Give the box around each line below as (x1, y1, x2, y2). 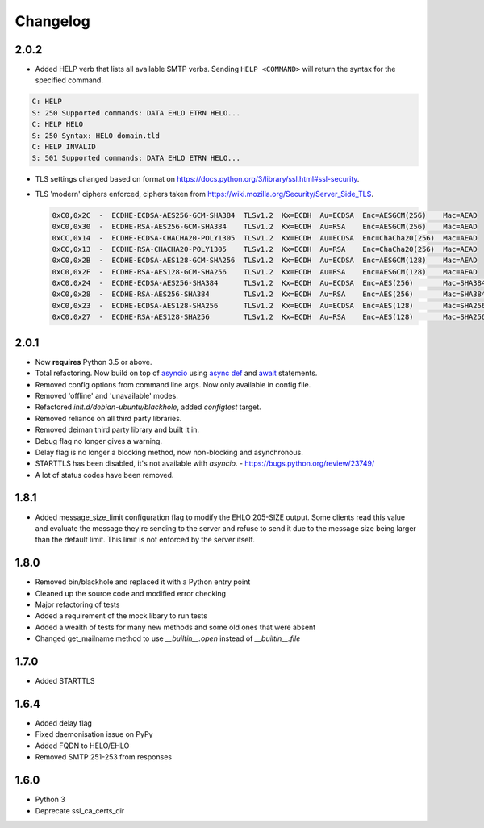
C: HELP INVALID (31, 142, 97, 151)
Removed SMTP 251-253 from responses (35, 752, 173, 762)
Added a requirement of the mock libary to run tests (35, 611, 207, 621)
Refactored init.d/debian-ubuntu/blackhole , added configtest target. (35, 402, 261, 412)
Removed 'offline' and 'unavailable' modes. (35, 391, 179, 400)
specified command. (35, 75, 104, 85)
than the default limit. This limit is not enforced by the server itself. (35, 535, 256, 545)
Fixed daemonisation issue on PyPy (35, 730, 153, 739)
